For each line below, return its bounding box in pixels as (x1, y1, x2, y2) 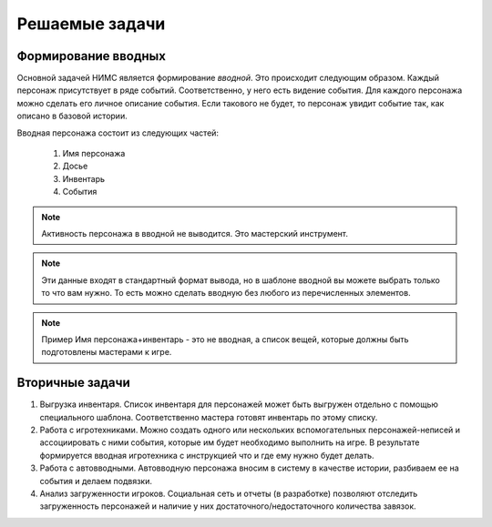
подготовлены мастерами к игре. (41, 347, 172, 358)
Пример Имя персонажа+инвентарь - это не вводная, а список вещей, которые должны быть (41, 333, 409, 345)
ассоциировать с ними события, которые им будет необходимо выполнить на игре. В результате (39, 437, 420, 448)
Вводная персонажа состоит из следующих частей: (16, 127, 219, 138)
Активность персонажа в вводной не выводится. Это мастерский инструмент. (41, 228, 349, 238)
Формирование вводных (16, 48, 166, 64)
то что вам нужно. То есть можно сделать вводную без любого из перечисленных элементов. (41, 288, 411, 299)
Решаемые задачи (16, 14, 166, 34)
